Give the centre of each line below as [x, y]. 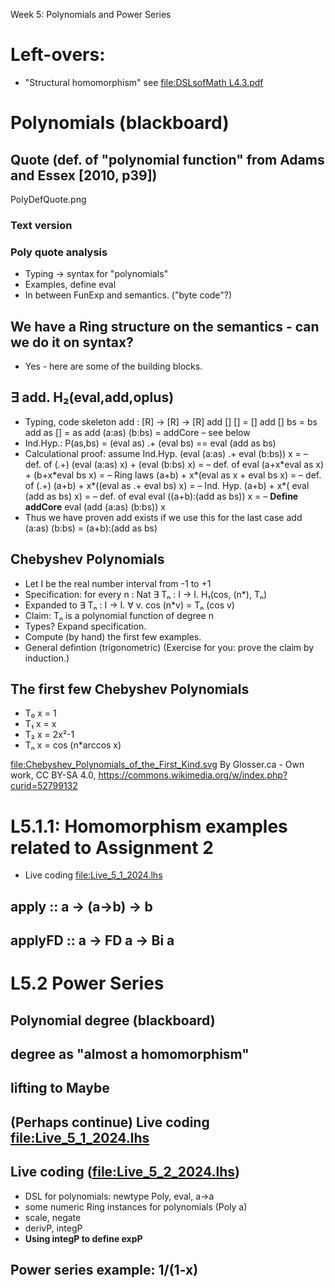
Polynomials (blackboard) [120, 123]
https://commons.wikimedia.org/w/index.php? [193, 775]
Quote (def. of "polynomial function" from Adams [167, 159]
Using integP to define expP [83, 1238]
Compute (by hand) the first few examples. [113, 636]
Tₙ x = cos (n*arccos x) [73, 745]
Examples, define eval [70, 285]
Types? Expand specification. [85, 626]
